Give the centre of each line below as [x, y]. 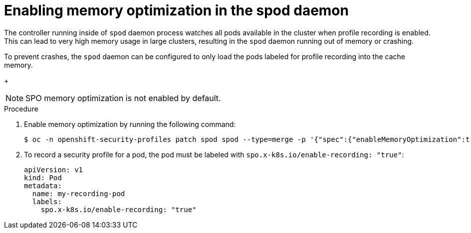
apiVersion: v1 [54, 170]
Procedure [21, 109]
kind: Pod [43, 177]
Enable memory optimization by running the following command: [130, 124]
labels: [47, 201]
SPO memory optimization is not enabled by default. [123, 98]
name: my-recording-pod [79, 193]
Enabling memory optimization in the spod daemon [176, 10]
